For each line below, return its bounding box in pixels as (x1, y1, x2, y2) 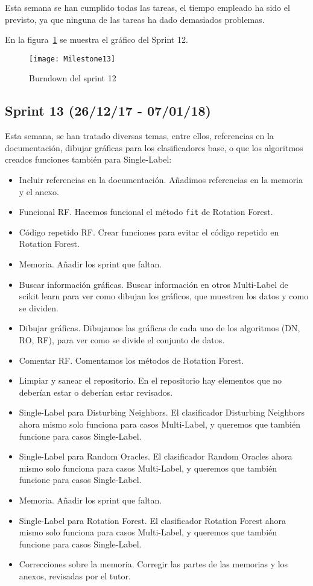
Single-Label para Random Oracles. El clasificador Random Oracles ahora (19, 450, 292, 463)
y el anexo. (19, 185, 59, 198)
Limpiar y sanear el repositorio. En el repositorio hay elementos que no (19, 374, 282, 387)
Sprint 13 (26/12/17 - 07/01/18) (5, 101, 211, 120)
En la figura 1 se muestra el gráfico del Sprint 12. (5, 33, 188, 46)
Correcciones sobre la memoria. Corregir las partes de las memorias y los (19, 558, 288, 570)
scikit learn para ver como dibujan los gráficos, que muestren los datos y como (19, 290, 309, 302)
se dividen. (19, 301, 58, 314)
